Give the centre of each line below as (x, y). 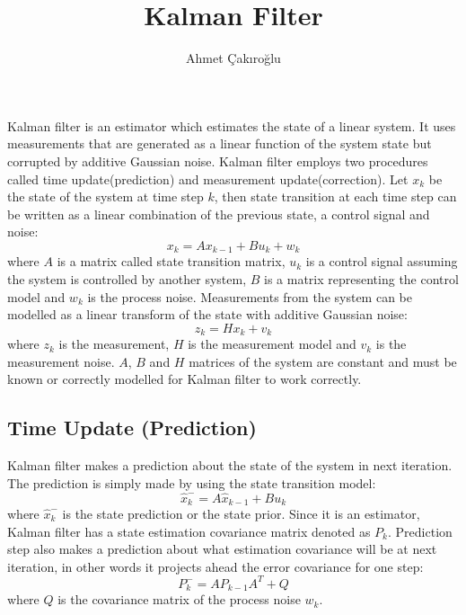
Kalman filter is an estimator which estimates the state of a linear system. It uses (232, 125)
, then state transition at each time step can (335, 196)
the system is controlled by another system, (127, 278)
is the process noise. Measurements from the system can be (250, 296)
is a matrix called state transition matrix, (171, 261)
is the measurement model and (272, 344)
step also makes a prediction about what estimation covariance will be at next (222, 549)
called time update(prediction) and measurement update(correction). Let (208, 178)
